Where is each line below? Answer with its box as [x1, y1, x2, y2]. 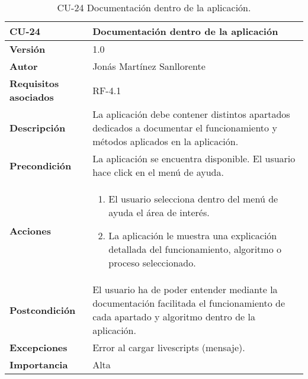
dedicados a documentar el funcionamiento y [92, 121, 277, 134]
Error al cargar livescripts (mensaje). [92, 341, 245, 354]
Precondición [9, 158, 72, 172]
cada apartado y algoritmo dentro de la [92, 310, 255, 323]
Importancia [9, 358, 68, 371]
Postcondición [9, 303, 76, 317]
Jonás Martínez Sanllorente [92, 59, 206, 73]
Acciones [9, 224, 51, 237]
